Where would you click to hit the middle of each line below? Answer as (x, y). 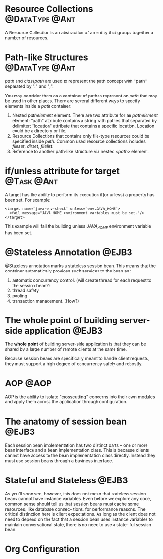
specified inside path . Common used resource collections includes (79, 141)
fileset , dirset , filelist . (33, 146)
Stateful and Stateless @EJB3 (66, 480)
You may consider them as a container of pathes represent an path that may (81, 96)
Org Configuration (42, 549)
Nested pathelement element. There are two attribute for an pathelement (85, 115)
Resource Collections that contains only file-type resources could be (81, 136)
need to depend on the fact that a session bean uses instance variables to (79, 519)
